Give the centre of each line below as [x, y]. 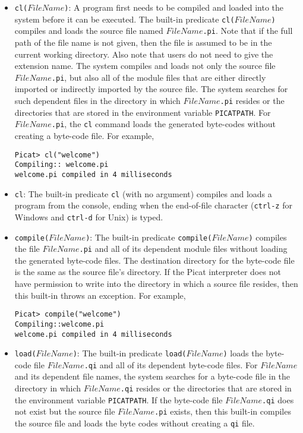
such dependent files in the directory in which [97, 100]
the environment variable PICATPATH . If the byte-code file [119, 399]
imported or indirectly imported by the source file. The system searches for [151, 89]
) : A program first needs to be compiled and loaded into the [174, 7]
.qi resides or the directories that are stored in [206, 388]
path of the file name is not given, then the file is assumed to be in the [143, 42]
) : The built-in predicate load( [130, 353]
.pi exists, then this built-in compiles [223, 411]
